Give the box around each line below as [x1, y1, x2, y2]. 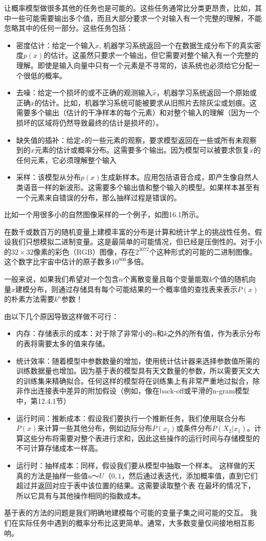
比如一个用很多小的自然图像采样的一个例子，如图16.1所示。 [4, 209, 203, 220]
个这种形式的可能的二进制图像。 [149, 246, 257, 257]
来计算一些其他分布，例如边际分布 [37, 423, 152, 433]
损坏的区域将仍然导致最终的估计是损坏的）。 [16, 117, 163, 128]
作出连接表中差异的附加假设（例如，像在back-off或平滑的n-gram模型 [23, 385, 250, 396]
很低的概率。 [23, 70, 66, 80]
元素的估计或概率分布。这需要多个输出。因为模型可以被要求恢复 [34, 144, 250, 155]
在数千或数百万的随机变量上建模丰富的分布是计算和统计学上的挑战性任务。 [4, 226, 255, 237]
